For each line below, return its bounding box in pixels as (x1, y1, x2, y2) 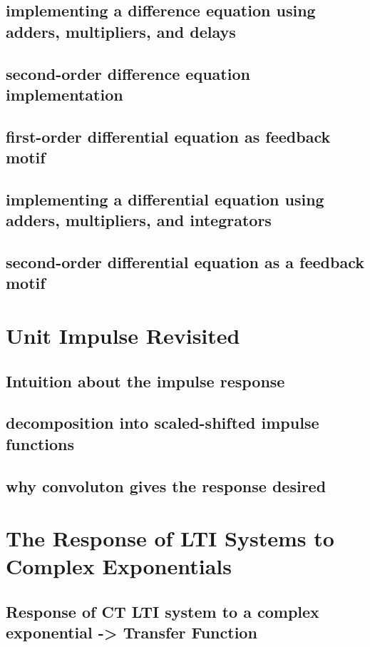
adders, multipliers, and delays (6, 20, 236, 42)
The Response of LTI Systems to (6, 524, 334, 553)
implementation (6, 83, 123, 105)
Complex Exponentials (6, 551, 232, 581)
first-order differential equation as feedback (6, 125, 331, 147)
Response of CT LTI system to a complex (6, 600, 319, 622)
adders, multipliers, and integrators (6, 209, 272, 231)
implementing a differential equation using (6, 188, 324, 210)
